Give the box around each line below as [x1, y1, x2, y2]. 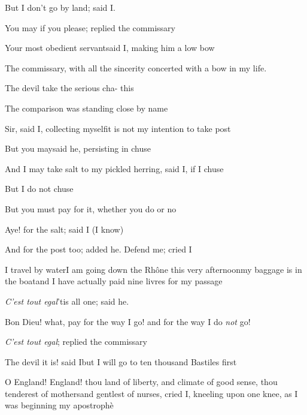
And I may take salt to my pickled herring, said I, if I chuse [5, 162, 224, 175]
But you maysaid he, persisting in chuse [5, 142, 151, 155]
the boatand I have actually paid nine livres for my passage [5, 275, 223, 287]
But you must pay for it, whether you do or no [5, 202, 177, 215]
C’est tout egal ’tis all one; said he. [5, 294, 129, 307]
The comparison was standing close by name [5, 101, 168, 114]
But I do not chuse [5, 182, 74, 195]
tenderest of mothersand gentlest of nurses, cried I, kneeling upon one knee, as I [5, 387, 298, 399]
